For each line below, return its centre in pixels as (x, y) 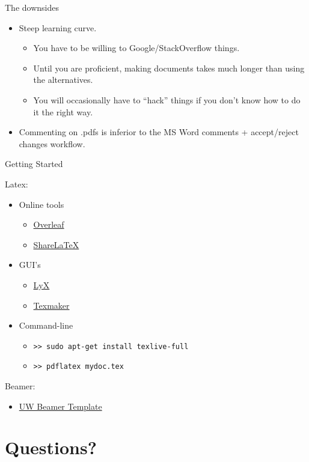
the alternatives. (63, 80)
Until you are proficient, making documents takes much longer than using (169, 68)
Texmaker (51, 305)
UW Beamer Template (60, 406)
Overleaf (49, 224)
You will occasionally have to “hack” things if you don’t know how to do (167, 99)
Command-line (46, 325)
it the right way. (63, 111)
